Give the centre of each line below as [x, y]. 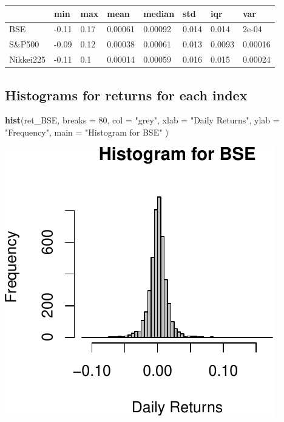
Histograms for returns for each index [126, 95]
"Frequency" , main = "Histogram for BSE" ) [87, 132]
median [159, 13]
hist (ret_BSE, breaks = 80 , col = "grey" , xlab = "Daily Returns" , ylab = [142, 120]
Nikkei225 [27, 59]
